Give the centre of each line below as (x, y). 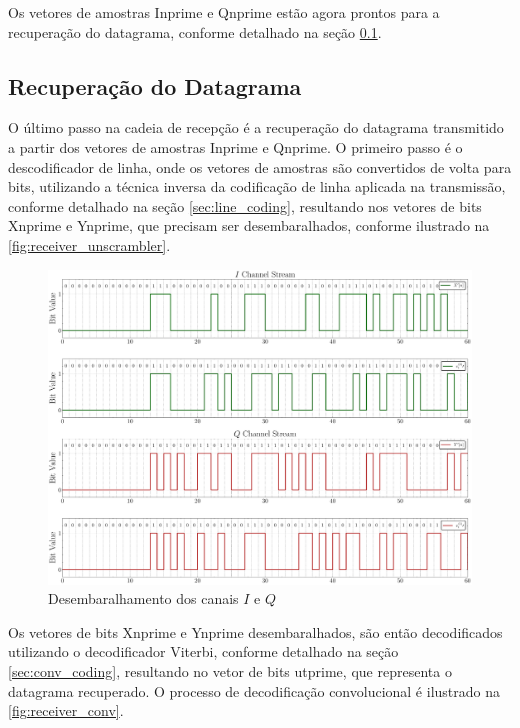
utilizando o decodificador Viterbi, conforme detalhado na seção (203, 651)
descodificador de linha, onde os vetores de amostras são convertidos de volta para (260, 166)
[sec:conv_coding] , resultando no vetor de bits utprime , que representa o (230, 671)
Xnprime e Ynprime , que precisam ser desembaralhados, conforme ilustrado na (249, 225)
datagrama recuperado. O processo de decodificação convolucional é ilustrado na (254, 690)
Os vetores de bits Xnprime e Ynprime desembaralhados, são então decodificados (255, 631)
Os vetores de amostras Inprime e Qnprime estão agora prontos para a (224, 12)
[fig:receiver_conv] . (66, 710)
